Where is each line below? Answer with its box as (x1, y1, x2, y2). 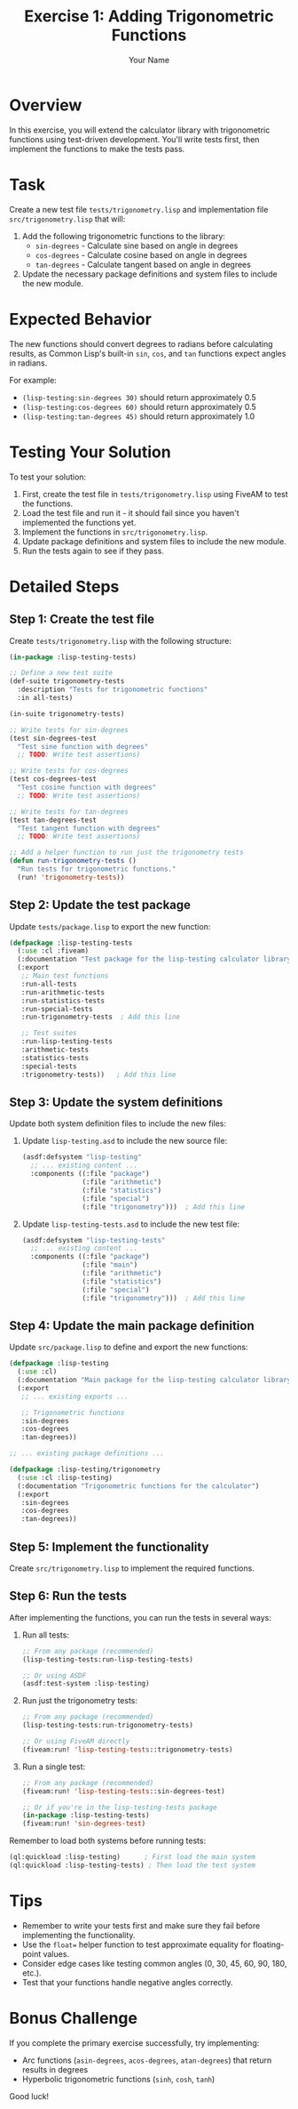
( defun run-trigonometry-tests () (9, 857, 137, 865)
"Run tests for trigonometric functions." (17, 865, 176, 873)
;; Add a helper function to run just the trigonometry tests (9, 848, 244, 857)
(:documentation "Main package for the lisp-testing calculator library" (17, 1376, 295, 1385)
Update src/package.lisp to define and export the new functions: (9, 1341, 248, 1353)
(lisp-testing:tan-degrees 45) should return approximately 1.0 (21, 411, 255, 422)
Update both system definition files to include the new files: (9, 1118, 227, 1129)
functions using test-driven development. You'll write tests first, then (9, 133, 260, 144)
